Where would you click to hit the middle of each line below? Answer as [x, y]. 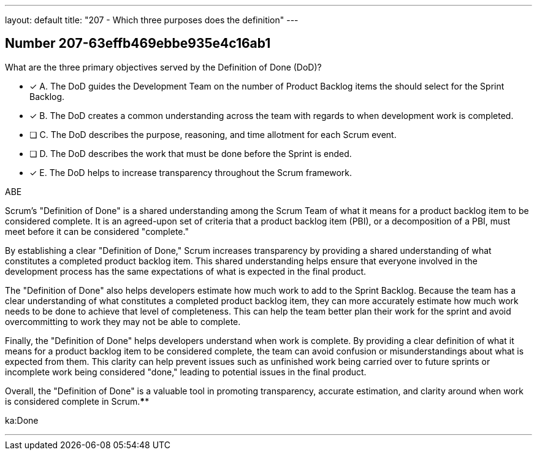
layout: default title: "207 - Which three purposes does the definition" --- [152, 20]
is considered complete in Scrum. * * [77, 401]
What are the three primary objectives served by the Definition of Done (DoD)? [163, 67]
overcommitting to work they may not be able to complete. [123, 321]
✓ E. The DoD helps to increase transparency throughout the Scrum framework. [191, 172]
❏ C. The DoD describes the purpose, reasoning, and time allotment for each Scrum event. [213, 134]
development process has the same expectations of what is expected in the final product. [186, 271]
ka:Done [22, 420]
